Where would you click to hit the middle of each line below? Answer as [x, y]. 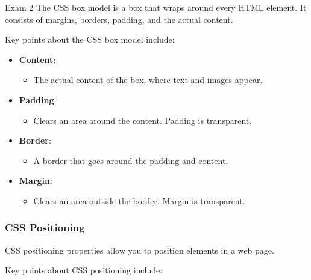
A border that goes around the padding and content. [131, 160]
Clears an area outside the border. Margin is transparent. [139, 200]
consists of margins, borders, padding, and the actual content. [119, 19]
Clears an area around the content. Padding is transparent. [143, 120]
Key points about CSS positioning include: [84, 270]
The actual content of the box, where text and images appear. [148, 80]
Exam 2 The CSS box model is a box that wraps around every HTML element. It [156, 7]
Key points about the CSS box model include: [90, 39]
